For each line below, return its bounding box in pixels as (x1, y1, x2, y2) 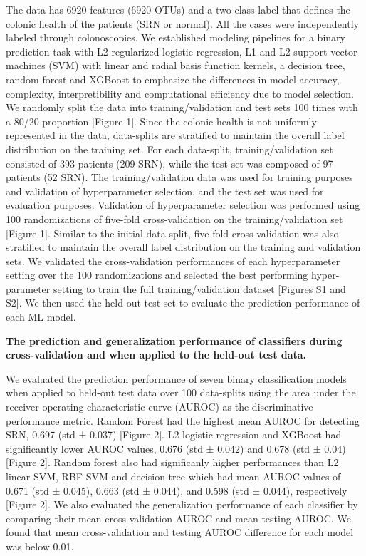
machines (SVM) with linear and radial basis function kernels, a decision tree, (6, 58, 345, 73)
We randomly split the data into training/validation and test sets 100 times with (6, 100, 358, 115)
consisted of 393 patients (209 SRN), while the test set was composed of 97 (6, 155, 333, 170)
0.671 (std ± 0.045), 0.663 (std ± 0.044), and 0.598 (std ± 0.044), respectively (6, 483, 347, 498)
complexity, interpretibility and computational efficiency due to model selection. (6, 86, 355, 101)
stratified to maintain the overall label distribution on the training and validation (6, 240, 361, 254)
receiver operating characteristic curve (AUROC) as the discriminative (6, 399, 313, 414)
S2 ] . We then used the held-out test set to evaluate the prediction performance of (6, 295, 360, 310)
